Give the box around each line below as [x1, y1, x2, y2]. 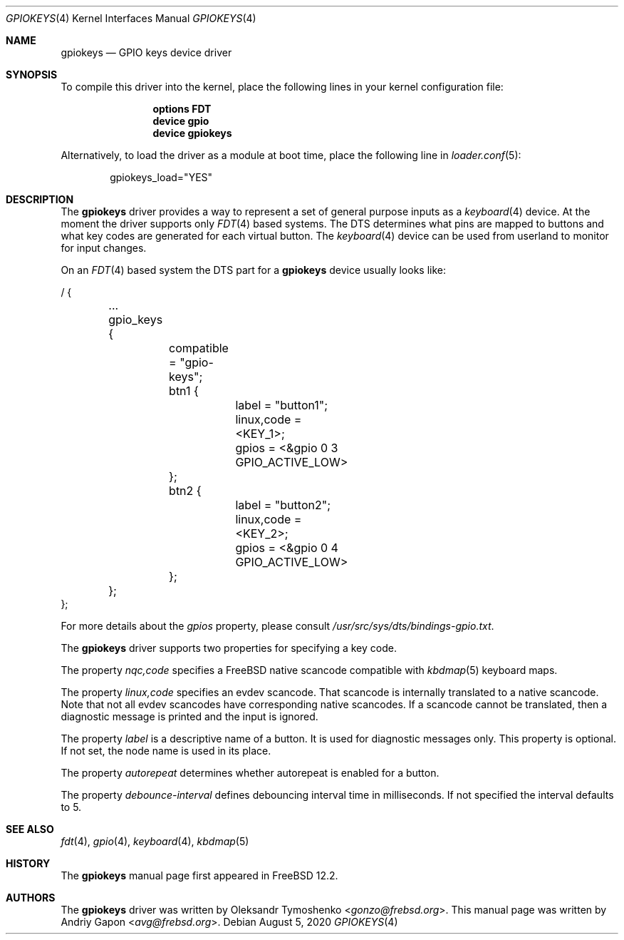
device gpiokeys [152, 127, 232, 139]
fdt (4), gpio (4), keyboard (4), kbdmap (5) [61, 835, 249, 847]
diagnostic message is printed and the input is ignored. [61, 710, 318, 722]
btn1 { [169, 384, 199, 398]
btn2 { [169, 484, 202, 498]
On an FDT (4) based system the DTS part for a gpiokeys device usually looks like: [61, 264, 446, 276]
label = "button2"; [235, 498, 331, 512]
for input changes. [61, 242, 147, 254]
